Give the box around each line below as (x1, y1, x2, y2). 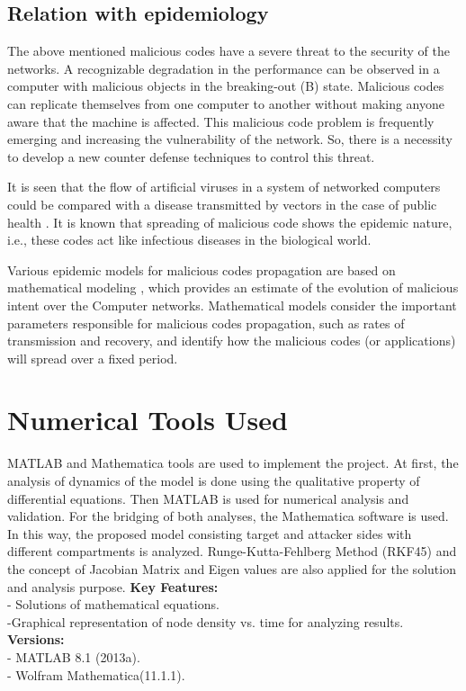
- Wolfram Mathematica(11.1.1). (7, 665, 185, 684)
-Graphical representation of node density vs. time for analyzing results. (7, 612, 404, 631)
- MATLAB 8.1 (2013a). (7, 647, 140, 666)
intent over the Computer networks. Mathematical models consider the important (7, 295, 457, 314)
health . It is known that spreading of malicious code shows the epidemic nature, (7, 212, 453, 231)
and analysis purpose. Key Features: (7, 577, 219, 596)
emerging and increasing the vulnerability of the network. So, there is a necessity (7, 130, 453, 148)
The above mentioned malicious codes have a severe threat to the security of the (7, 41, 450, 60)
